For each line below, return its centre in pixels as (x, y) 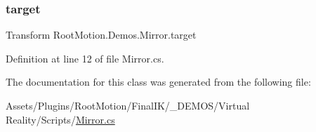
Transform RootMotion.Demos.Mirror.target (101, 35)
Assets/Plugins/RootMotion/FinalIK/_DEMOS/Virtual (128, 105)
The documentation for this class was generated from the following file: (158, 82)
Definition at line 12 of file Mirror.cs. (85, 58)
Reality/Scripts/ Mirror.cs (60, 119)
